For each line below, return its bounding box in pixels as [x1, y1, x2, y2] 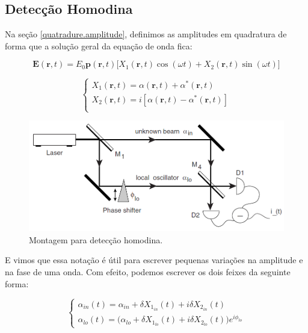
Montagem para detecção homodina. [29, 233, 163, 246]
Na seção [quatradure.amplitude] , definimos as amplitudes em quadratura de [5, 28, 287, 40]
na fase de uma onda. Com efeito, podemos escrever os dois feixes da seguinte [5, 266, 291, 278]
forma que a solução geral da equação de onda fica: [5, 39, 192, 52]
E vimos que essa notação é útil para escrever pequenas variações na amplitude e [5, 254, 303, 266]
